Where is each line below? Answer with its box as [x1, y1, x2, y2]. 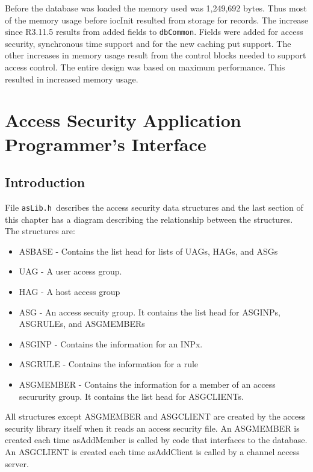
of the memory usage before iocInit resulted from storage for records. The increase [5, 13, 308, 26]
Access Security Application [5, 108, 241, 132]
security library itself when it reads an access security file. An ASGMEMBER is [5, 421, 300, 434]
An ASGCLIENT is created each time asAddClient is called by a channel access [5, 445, 300, 458]
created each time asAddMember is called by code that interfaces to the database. [5, 433, 308, 446]
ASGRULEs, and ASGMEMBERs [19, 317, 145, 330]
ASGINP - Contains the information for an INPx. [19, 337, 203, 350]
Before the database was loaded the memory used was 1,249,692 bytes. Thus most [5, 2, 307, 14]
